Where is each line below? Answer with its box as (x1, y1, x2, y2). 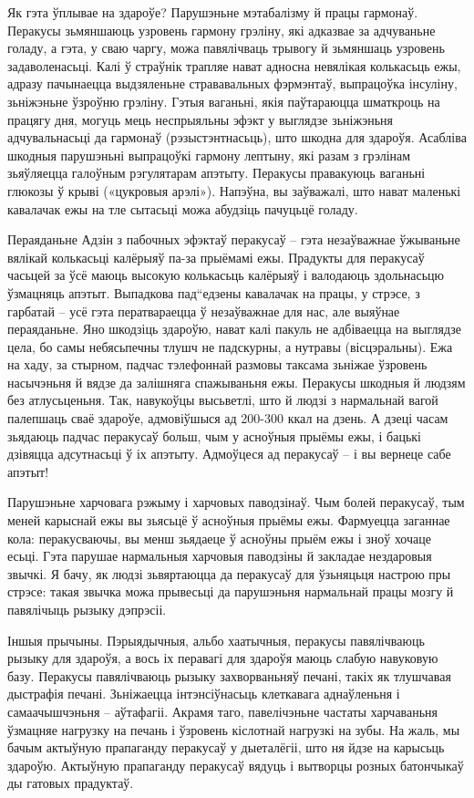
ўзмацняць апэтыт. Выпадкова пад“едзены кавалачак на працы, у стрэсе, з (7, 283, 420, 302)
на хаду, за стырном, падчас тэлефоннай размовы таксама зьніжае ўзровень (7, 355, 428, 374)
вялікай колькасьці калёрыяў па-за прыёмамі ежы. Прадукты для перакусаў (7, 247, 425, 266)
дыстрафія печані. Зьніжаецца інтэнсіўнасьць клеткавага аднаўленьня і (7, 684, 400, 703)
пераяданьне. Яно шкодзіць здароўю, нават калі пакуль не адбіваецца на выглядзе (7, 319, 461, 338)
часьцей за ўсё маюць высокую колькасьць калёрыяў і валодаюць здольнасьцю (7, 265, 445, 285)
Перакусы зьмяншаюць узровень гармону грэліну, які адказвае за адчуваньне (7, 20, 436, 39)
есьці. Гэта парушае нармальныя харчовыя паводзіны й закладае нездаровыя (7, 546, 432, 565)
